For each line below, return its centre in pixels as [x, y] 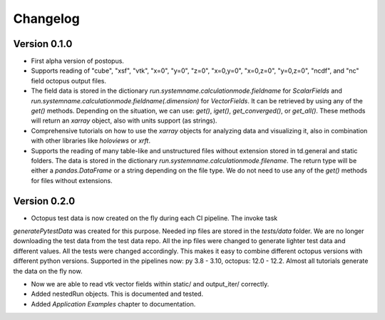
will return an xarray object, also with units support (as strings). [124, 120]
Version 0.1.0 [43, 44]
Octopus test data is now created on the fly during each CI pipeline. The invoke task [154, 218]
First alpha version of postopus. [78, 61]
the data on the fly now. [48, 271]
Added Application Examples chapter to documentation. [113, 304]
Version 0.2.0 [44, 201]
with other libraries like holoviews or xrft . [91, 141]
